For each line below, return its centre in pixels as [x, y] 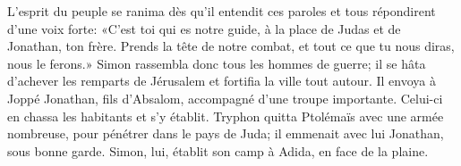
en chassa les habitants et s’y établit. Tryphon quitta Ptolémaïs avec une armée [226, 116]
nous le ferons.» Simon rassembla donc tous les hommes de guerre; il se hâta [217, 63]
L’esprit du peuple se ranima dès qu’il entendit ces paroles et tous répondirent [222, 11]
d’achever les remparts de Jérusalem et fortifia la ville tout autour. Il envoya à [222, 81]
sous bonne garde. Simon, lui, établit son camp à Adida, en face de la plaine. [218, 150]
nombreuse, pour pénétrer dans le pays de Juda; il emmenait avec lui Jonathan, [226, 133]
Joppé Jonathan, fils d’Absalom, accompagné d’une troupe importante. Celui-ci [225, 98]
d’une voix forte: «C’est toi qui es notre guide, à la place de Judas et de [204, 28]
